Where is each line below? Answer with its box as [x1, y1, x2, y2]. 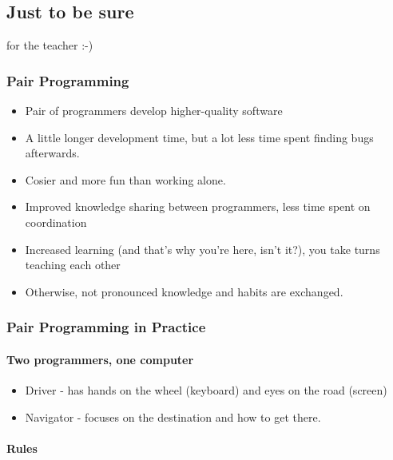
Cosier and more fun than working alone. [25, 171, 226, 188]
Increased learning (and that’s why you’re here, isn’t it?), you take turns [25, 240, 380, 257]
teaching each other [25, 256, 121, 273]
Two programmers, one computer [6, 351, 194, 367]
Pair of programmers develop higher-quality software [25, 102, 283, 119]
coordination [25, 213, 87, 230]
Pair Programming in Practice [6, 317, 206, 337]
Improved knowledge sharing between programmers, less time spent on [25, 198, 371, 215]
